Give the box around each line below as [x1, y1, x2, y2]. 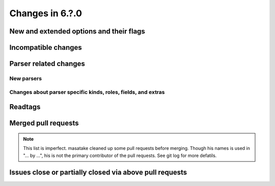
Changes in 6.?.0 [9, 8, 82, 19]
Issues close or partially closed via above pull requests [9, 168, 187, 177]
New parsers [9, 75, 42, 82]
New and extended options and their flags [9, 27, 145, 36]
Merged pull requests [9, 119, 79, 128]
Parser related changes [9, 59, 85, 68]
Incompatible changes [9, 43, 82, 52]
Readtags [9, 103, 41, 111]
